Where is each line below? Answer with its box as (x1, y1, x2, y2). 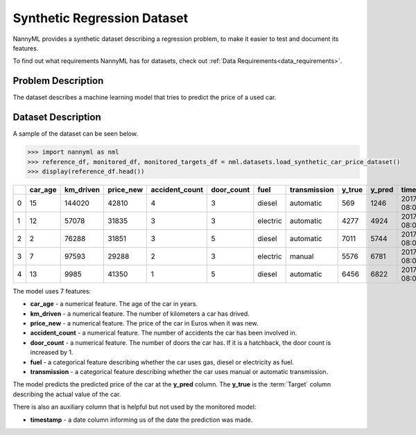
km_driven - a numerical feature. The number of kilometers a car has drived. (30, 309, 250, 318)
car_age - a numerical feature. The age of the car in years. (30, 300, 198, 308)
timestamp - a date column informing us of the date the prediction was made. (30, 416, 253, 424)
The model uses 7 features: (12, 287, 92, 295)
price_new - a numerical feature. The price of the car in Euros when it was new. (30, 319, 259, 328)
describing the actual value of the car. (12, 390, 121, 398)
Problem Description (12, 75, 104, 87)
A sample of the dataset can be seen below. (12, 130, 139, 138)
